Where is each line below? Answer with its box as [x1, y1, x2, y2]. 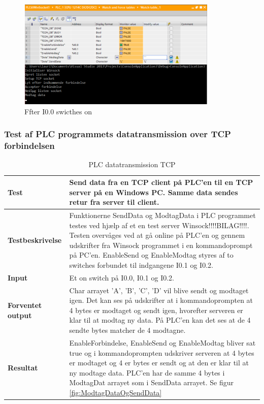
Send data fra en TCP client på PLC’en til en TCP [69, 177, 253, 187]
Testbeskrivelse [8, 235, 62, 245]
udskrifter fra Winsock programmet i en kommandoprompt [69, 239, 253, 250]
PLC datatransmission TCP [88, 159, 176, 170]
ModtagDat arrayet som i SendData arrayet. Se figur [69, 377, 234, 388]
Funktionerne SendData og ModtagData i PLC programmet [69, 210, 256, 221]
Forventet [8, 300, 42, 310]
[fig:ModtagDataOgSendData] [69, 387, 162, 397]
